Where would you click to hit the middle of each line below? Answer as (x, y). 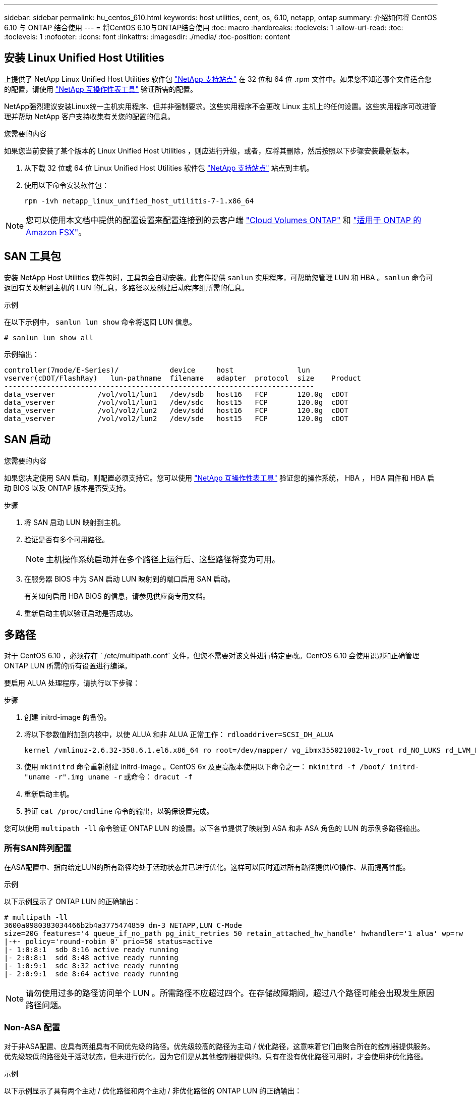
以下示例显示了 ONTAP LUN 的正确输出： (72, 902)
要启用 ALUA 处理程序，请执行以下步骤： (72, 683)
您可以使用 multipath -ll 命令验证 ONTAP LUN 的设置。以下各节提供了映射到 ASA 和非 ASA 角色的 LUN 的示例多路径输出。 (214, 828)
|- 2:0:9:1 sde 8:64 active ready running (91, 974)
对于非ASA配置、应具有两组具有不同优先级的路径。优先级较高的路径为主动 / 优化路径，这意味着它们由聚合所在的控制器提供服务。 (219, 1046)
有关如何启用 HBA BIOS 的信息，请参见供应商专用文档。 (117, 596)
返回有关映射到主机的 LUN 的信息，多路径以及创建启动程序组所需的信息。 (126, 287)
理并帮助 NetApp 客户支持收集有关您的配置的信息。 (89, 116)
